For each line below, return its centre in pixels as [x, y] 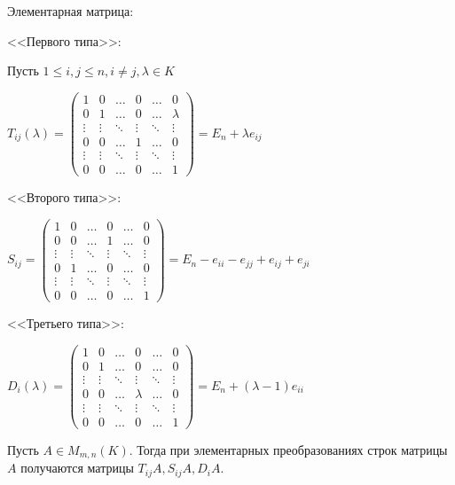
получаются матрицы [77, 468]
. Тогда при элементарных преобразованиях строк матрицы [288, 449]
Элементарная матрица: [71, 11]
